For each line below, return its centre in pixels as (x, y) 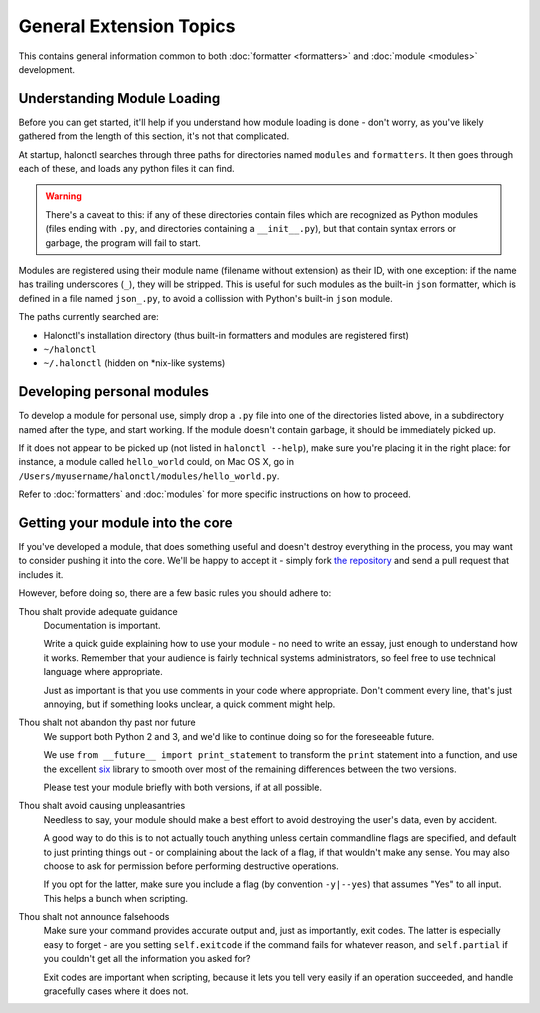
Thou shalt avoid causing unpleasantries (102, 806)
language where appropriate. (103, 672)
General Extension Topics (127, 26)
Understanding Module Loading (119, 98)
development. (46, 69)
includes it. (41, 574)
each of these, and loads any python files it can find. (126, 169)
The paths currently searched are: (88, 317)
